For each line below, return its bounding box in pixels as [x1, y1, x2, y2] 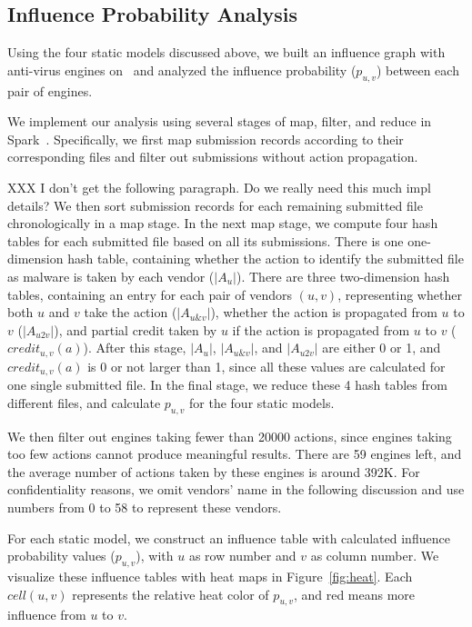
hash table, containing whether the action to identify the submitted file [67, 249, 464, 268]
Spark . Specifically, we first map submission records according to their [7, 129, 404, 148]
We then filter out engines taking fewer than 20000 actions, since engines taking [7, 426, 452, 445]
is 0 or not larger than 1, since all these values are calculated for [87, 356, 446, 375]
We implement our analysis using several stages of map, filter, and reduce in [7, 112, 432, 131]
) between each [376, 60, 459, 79]
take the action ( [84, 303, 177, 322]
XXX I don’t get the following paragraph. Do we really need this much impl [7, 177, 431, 196]
